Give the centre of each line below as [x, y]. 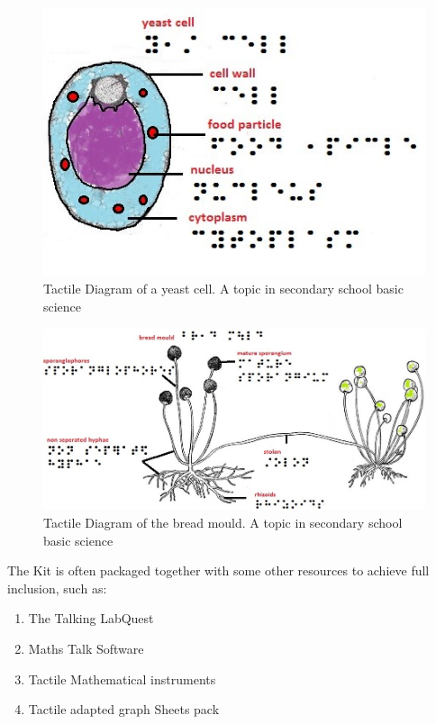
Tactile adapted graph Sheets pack [124, 709]
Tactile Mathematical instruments [122, 679]
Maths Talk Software [86, 649]
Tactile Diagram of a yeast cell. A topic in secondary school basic [223, 289]
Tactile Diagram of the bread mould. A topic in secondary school [223, 523]
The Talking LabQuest [91, 618]
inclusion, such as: [57, 588]
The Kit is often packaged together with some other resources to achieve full [218, 570]
